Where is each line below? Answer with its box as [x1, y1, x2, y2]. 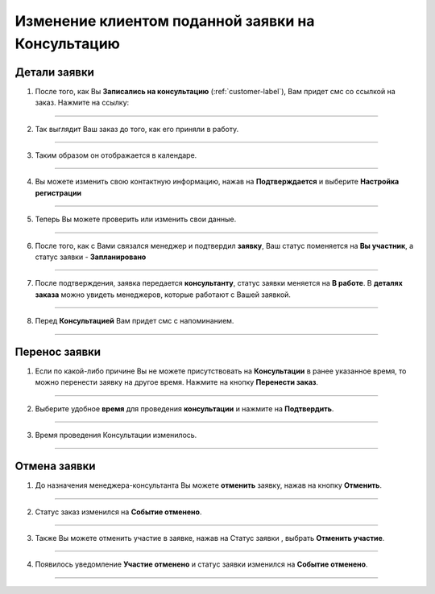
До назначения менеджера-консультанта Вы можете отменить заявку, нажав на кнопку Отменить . [35, 481, 383, 490]
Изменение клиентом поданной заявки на [14, 12, 315, 30]
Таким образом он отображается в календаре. [35, 151, 197, 160]
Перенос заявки [14, 344, 101, 358]
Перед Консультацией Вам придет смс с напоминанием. [35, 316, 234, 326]
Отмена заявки [14, 460, 96, 473]
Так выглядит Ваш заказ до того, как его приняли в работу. [35, 124, 239, 134]
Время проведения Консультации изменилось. [35, 431, 197, 440]
